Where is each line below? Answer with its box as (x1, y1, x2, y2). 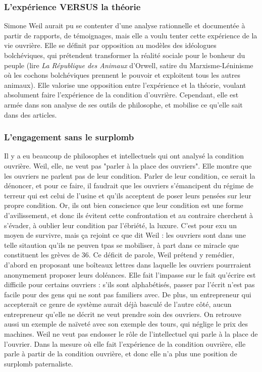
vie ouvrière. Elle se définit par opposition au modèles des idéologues (4, 40, 217, 50)
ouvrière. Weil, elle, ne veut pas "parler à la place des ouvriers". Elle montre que (4, 160, 252, 171)
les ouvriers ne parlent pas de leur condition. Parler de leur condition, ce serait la (4, 170, 255, 181)
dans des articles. (4, 109, 57, 120)
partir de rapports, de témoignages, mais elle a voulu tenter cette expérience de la (4, 30, 257, 40)
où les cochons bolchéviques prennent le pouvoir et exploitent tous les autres (4, 70, 241, 80)
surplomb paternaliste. (4, 358, 73, 368)
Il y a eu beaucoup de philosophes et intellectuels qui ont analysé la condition (4, 150, 244, 161)
